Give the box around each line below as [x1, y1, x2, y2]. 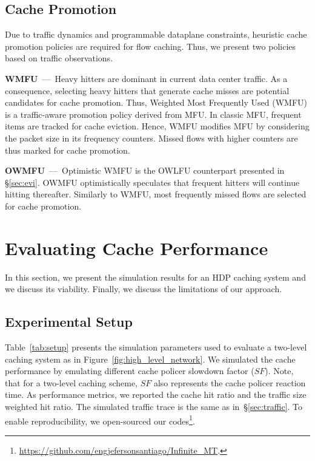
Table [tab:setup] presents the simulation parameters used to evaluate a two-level [5, 341, 307, 353]
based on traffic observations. [5, 52, 113, 64]
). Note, [265, 364, 294, 377]
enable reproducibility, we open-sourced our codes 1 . [5, 412, 195, 427]
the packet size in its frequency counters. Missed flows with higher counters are [5, 131, 298, 144]
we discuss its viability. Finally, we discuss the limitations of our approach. [5, 282, 282, 295]
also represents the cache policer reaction [153, 376, 306, 389]
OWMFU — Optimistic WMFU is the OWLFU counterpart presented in [5, 164, 285, 177]
